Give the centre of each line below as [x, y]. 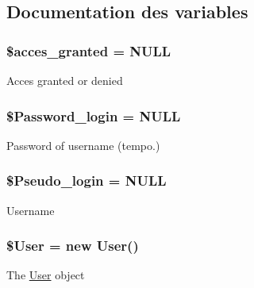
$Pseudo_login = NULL [87, 180]
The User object [46, 275]
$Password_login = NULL [94, 115]
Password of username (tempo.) [83, 145]
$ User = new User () [73, 246]
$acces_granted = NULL [89, 50]
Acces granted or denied [65, 80]
